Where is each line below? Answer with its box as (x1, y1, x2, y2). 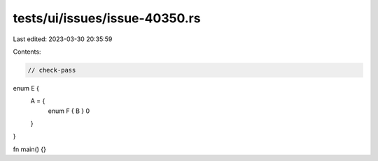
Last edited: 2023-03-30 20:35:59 (13, 35, 113, 43)
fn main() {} (13, 145, 47, 153)
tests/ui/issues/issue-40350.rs (13, 10, 201, 26)
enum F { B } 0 (48, 107, 90, 115)
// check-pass (27, 66, 76, 74)
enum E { (13, 84, 40, 92)
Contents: (13, 47, 41, 56)
